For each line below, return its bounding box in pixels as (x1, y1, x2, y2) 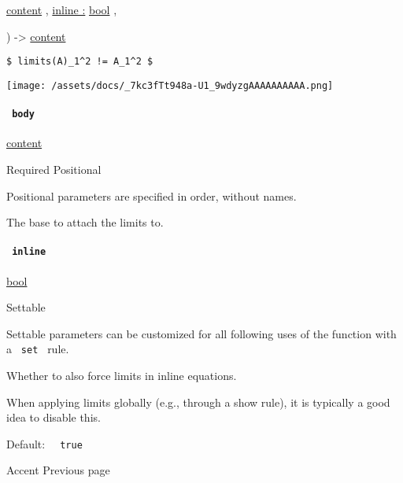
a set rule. (6, 341, 69, 357)
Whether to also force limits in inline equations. (6, 367, 237, 384)
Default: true (6, 435, 83, 452)
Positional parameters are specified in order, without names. (6, 187, 297, 204)
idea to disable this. (6, 409, 101, 426)
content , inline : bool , (6, 2, 117, 17)
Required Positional (6, 160, 102, 177)
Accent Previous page (6, 462, 110, 478)
